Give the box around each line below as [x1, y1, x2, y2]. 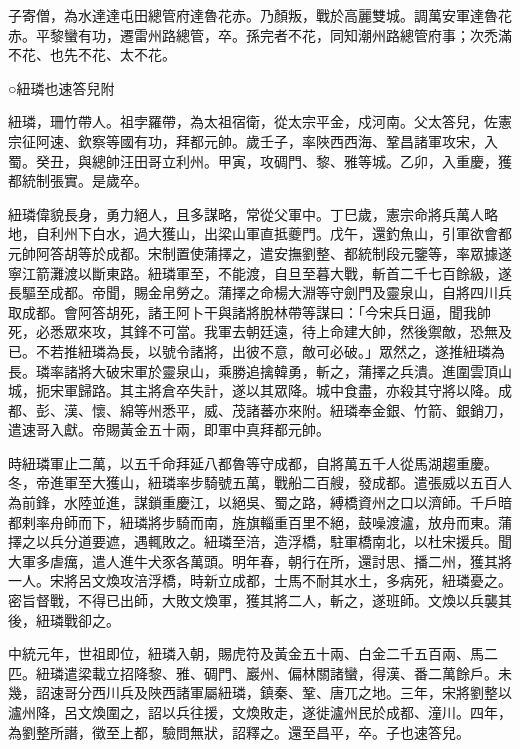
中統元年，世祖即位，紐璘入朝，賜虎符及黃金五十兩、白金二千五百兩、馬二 [8, 643, 498, 664]
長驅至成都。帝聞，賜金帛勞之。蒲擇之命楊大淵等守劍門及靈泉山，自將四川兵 [8, 282, 512, 303]
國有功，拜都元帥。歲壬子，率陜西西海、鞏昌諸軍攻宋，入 [119, 130, 498, 151]
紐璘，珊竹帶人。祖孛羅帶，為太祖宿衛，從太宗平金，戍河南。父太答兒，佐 [8, 111, 498, 132]
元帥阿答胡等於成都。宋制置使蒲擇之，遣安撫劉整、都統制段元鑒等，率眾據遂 [8, 242, 512, 263]
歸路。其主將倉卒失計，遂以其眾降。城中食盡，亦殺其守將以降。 [77, 380, 498, 401]
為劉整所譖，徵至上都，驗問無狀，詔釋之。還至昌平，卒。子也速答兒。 [8, 721, 470, 742]
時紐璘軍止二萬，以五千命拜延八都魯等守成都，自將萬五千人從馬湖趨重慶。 [8, 452, 498, 473]
